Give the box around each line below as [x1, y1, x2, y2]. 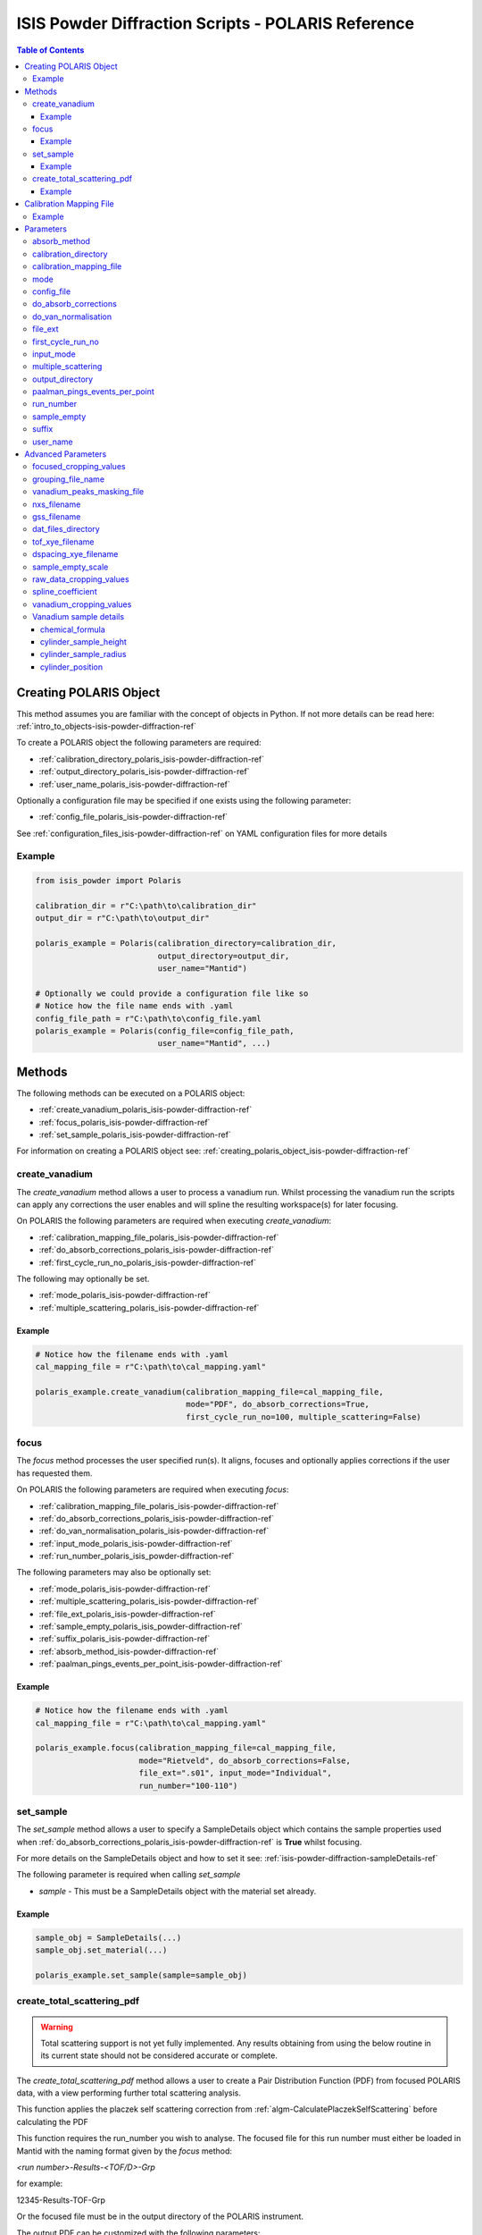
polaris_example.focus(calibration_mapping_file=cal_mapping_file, [35, 1743, 337, 1753]
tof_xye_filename [32, 536, 95, 547]
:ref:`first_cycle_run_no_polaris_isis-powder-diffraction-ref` [38, 1257, 257, 1268]
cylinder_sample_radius [40, 649, 127, 660]
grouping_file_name [32, 474, 105, 485]
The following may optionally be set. [16, 1273, 150, 1284]
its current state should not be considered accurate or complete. [40, 2050, 278, 2061]
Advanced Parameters [24, 449, 107, 460]
